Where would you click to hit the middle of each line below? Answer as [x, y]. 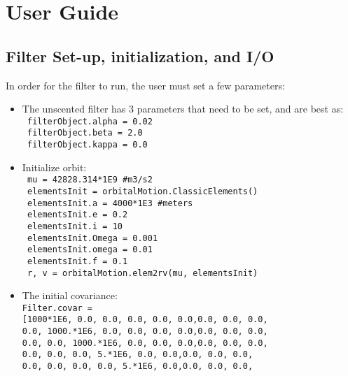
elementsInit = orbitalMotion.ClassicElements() [142, 191]
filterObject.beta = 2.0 [85, 133]
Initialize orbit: [54, 167]
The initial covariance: [70, 295]
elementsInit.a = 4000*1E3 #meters [110, 203]
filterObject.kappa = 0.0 [87, 145]
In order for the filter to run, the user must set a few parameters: [145, 85]
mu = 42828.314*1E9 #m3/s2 [90, 180]
